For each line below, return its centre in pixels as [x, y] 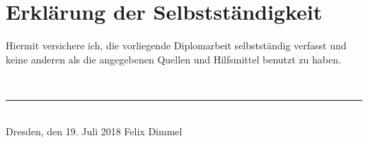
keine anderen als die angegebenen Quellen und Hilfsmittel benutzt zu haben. [173, 59]
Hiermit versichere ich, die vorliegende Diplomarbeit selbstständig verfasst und [176, 45]
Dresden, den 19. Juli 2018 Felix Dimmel [94, 131]
